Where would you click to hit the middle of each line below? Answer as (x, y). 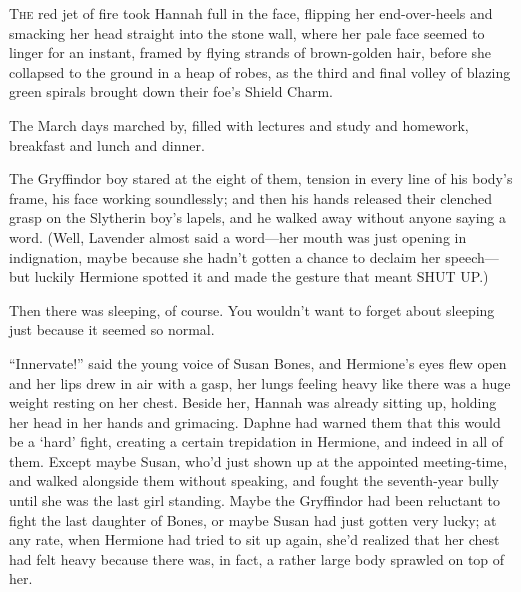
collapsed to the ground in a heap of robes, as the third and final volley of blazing (260, 71)
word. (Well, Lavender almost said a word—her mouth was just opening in (238, 236)
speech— (472, 256)
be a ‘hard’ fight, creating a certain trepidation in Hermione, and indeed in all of (256, 441)
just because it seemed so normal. (112, 329)
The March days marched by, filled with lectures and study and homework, (239, 124)
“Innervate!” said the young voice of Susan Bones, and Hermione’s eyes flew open (258, 362)
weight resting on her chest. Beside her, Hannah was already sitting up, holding (253, 402)
